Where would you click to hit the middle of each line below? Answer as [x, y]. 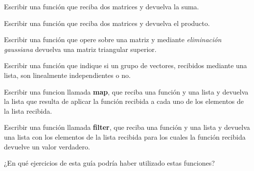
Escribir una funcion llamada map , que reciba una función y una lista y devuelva [126, 91]
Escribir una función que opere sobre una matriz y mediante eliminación [113, 39]
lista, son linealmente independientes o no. [67, 75]
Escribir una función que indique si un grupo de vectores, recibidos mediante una [126, 65]
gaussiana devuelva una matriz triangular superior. [80, 49]
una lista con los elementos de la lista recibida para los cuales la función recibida [125, 136]
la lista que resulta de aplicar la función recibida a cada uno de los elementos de [124, 101]
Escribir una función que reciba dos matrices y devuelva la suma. [102, 6]
